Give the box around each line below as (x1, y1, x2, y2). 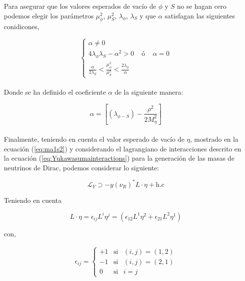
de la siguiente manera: (114, 86, 184, 97)
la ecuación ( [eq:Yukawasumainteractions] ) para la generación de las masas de (4, 153, 235, 163)
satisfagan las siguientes (165, 10, 235, 20)
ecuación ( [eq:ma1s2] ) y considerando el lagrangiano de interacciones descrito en (4, 143, 242, 153)
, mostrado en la (190, 133, 239, 144)
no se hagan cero (177, 1, 227, 11)
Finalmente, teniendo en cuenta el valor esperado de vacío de (4, 133, 184, 144)
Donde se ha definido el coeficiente (4, 86, 106, 97)
